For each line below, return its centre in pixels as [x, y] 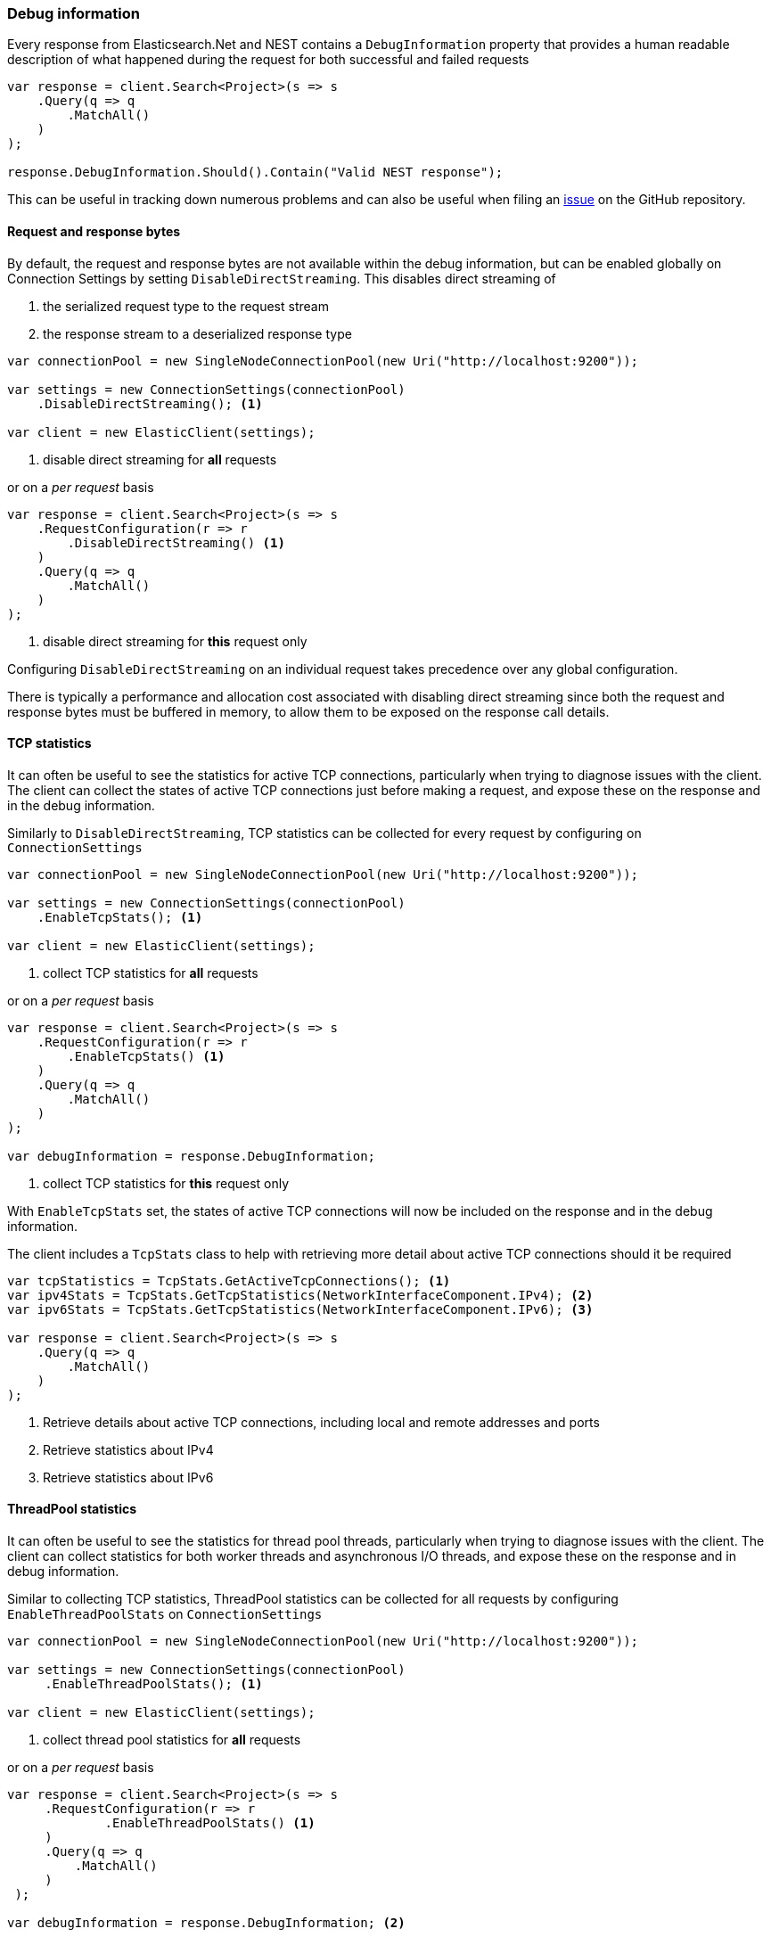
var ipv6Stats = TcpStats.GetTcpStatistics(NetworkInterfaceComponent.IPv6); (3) [300, 1309]
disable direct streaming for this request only [175, 641]
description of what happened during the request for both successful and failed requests [268, 60]
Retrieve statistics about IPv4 [128, 1449]
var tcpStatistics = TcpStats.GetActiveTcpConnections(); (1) [229, 1280]
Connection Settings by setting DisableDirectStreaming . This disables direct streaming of [282, 278]
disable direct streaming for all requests [160, 459]
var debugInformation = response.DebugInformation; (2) [206, 1923]
